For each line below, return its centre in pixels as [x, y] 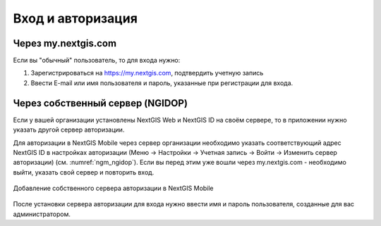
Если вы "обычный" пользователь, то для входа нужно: [97, 61]
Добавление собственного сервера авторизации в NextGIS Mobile [114, 188]
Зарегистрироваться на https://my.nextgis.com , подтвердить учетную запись [147, 73]
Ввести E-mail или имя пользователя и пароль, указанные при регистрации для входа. [162, 83]
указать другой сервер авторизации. [69, 130]
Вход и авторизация [75, 18]
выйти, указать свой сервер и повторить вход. [84, 172]
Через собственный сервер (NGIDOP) [101, 103]
